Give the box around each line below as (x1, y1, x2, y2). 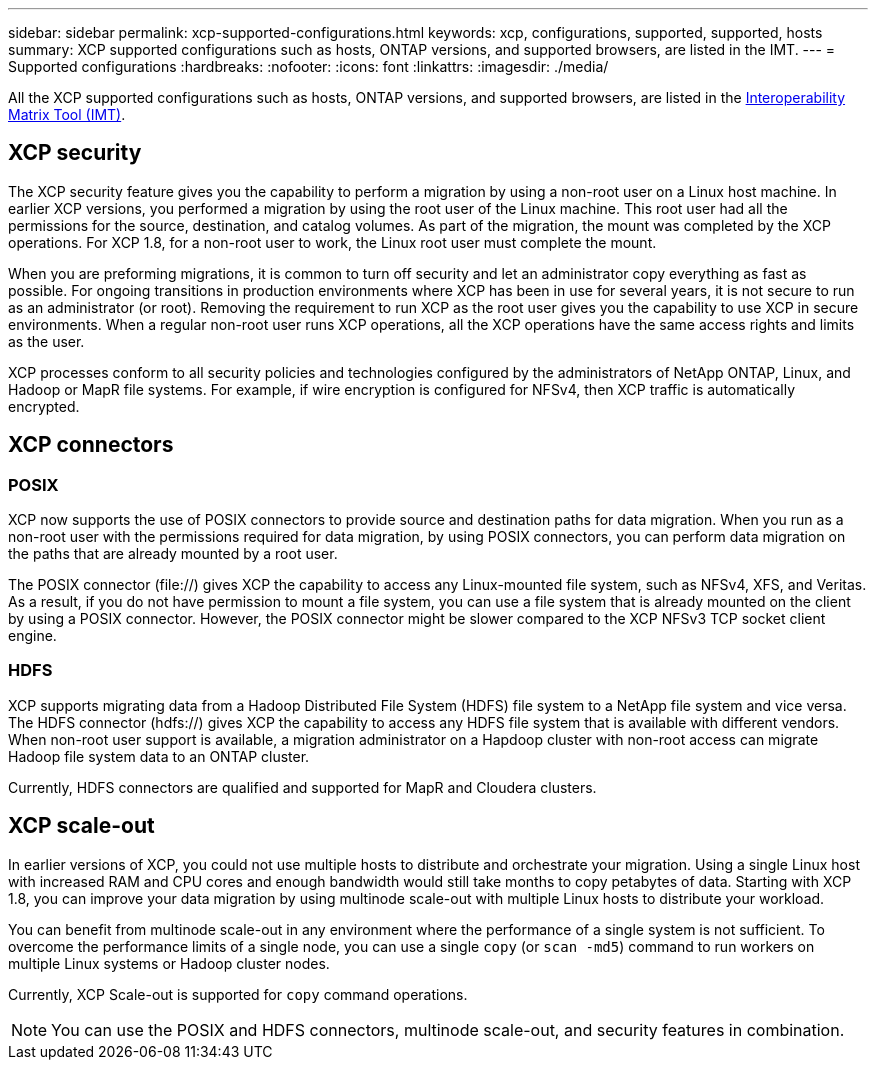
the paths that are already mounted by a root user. (8, 545, 338, 563)
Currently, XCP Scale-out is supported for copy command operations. (8, 985, 468, 1003)
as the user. (8, 332, 85, 350)
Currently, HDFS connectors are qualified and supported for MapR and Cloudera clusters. (8, 778, 597, 796)
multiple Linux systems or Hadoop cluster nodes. (8, 954, 330, 972)
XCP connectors (8, 432, 174, 458)
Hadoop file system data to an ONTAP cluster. (8, 747, 310, 765)
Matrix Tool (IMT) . (8, 106, 126, 123)
